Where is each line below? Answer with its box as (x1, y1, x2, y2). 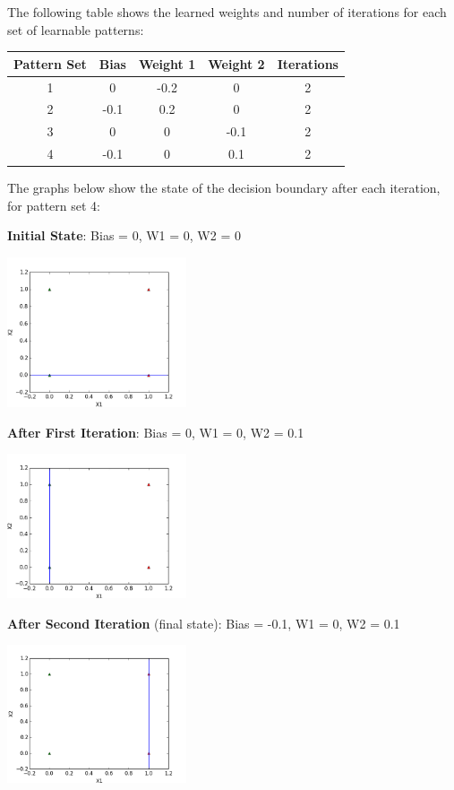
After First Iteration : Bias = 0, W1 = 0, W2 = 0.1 (7, 422, 304, 441)
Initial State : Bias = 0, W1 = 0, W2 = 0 (7, 226, 241, 245)
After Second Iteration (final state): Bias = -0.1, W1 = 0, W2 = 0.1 (7, 613, 400, 632)
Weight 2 (208, 54, 265, 73)
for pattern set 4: (7, 195, 100, 214)
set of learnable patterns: (7, 20, 144, 39)
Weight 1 (138, 54, 196, 73)
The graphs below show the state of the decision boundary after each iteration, (7, 178, 441, 197)
